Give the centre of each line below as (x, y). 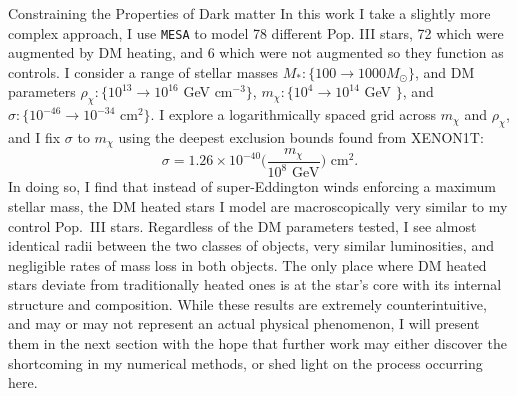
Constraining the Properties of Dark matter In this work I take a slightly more (249, 13)
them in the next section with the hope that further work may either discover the (257, 343)
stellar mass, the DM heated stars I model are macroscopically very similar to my (258, 205)
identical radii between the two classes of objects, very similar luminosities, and (251, 245)
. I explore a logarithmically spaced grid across (293, 114)
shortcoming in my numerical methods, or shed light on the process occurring (245, 362)
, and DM (445, 71)
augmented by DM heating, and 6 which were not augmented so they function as (256, 52)
